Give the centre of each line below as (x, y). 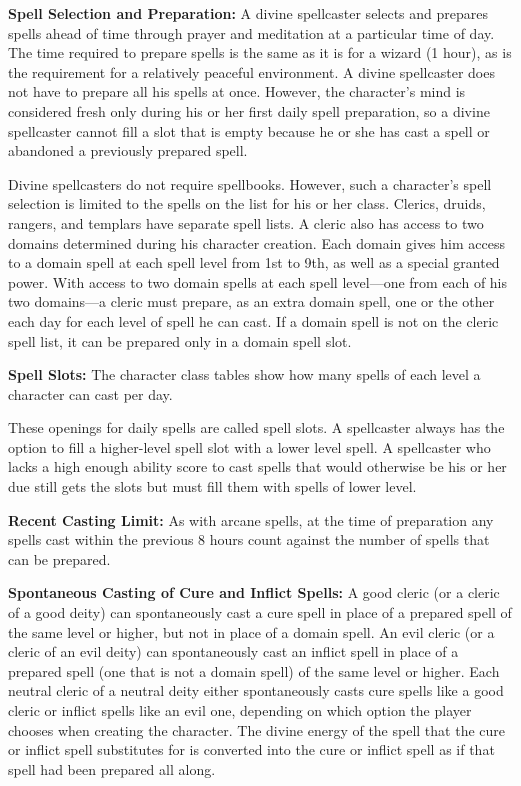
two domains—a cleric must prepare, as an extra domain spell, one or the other (251, 301)
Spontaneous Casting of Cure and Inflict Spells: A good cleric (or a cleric (254, 592)
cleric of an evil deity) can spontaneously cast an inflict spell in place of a (233, 651)
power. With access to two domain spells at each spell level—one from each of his (258, 281)
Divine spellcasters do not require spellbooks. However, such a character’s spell (250, 183)
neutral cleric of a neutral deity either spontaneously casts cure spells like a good (256, 690)
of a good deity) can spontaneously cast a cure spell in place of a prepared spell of (260, 612)
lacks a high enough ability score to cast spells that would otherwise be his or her (257, 466)
